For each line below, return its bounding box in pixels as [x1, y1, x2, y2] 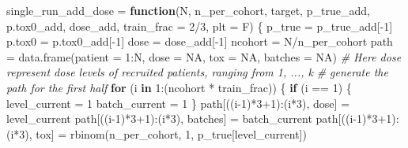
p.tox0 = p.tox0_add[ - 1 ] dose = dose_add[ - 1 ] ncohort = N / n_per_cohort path [6, 33, 393, 50]
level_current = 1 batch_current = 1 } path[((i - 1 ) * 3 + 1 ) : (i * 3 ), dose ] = [6, 94, 350, 111]
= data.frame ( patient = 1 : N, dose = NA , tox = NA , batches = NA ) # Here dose [6, 48, 402, 65]
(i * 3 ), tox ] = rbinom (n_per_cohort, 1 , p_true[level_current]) [6, 125, 307, 142]
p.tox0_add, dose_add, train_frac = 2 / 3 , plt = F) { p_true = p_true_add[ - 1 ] [6, 17, 393, 34]
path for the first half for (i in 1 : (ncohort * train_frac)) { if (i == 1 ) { [6, 79, 352, 95]
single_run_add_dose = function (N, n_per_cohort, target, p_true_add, [6, 2, 370, 18]
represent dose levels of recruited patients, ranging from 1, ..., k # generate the [6, 64, 388, 80]
